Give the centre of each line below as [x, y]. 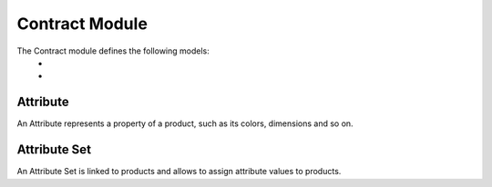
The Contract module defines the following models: [113, 51]
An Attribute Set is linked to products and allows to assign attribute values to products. [179, 172]
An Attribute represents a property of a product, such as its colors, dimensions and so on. [185, 123]
